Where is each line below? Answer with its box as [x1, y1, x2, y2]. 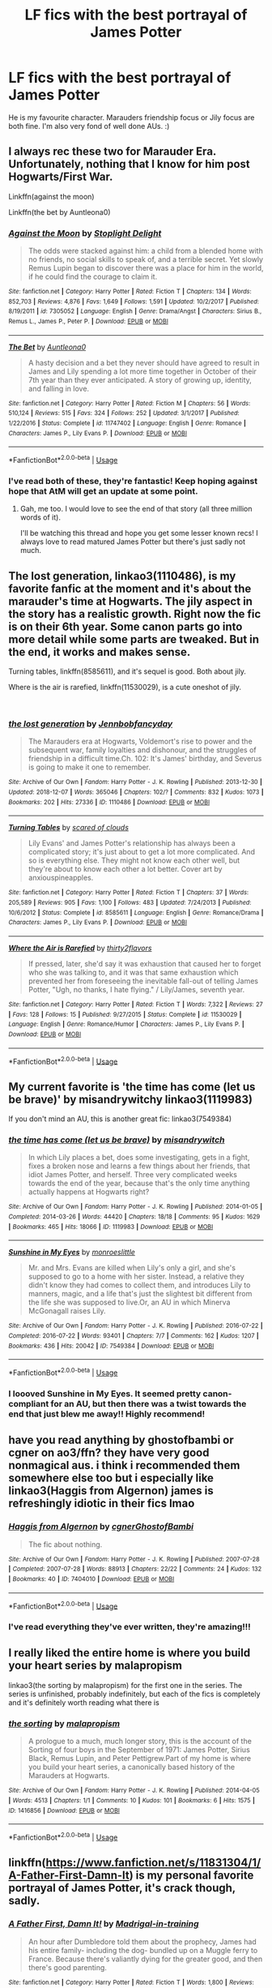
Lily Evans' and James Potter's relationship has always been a [28, 838, 236, 848]
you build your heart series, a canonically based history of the [28, 1762, 236, 1772]
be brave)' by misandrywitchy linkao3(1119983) [8, 1092, 253, 1106]
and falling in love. [28, 383, 90, 393]
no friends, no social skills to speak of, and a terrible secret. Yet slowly [28, 255, 264, 264]
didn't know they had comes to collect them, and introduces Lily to [28, 1280, 251, 1290]
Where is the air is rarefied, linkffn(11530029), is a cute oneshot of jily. [8, 683, 241, 692]
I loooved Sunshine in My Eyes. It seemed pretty [8, 1388, 202, 1399]
